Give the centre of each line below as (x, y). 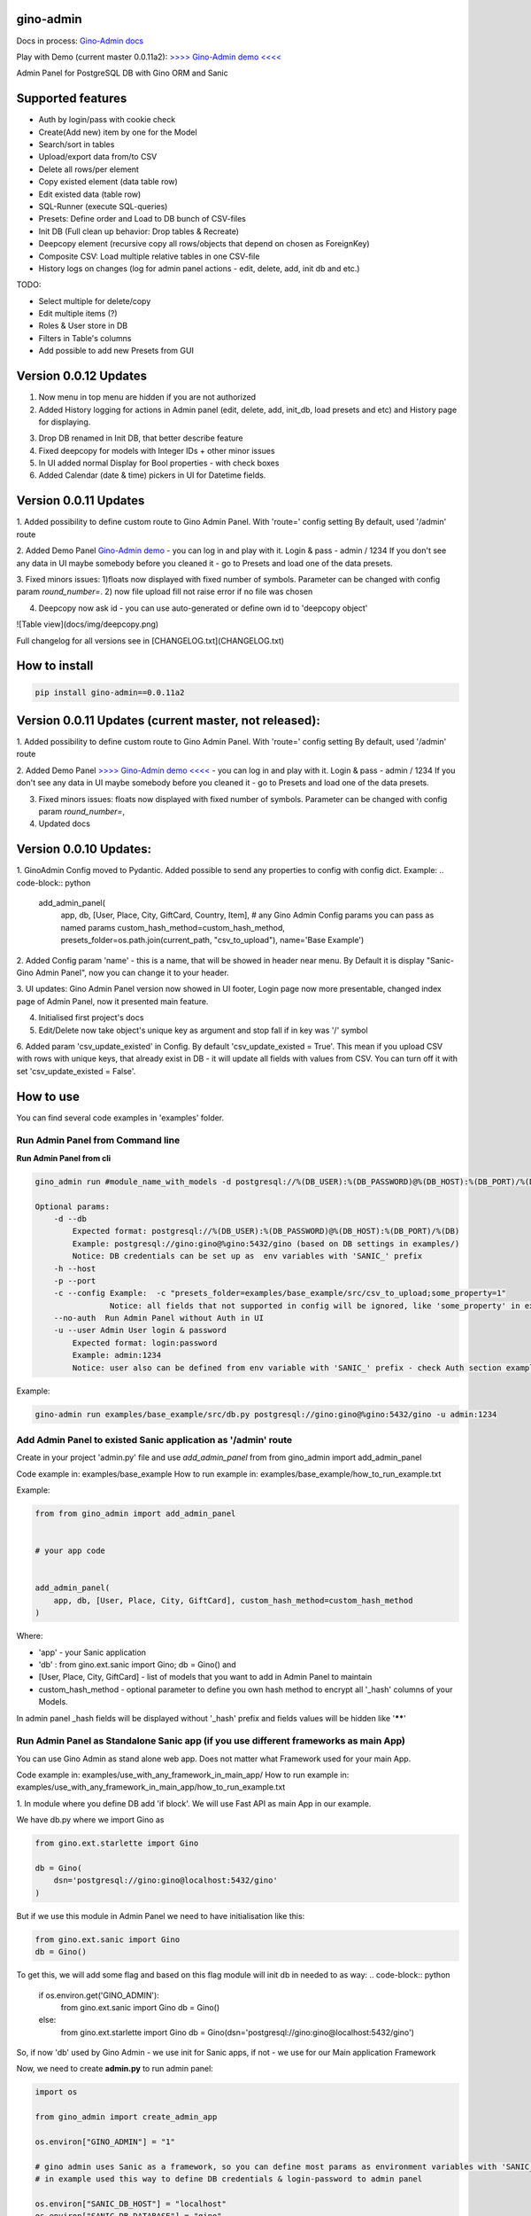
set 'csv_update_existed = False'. (76, 1071)
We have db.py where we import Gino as (90, 1820)
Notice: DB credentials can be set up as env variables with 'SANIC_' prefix (247, 1256)
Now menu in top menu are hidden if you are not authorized (147, 397)
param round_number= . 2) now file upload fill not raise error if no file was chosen (165, 592)
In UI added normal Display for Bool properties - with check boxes (159, 463)
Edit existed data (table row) (90, 194)
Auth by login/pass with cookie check (107, 120)
